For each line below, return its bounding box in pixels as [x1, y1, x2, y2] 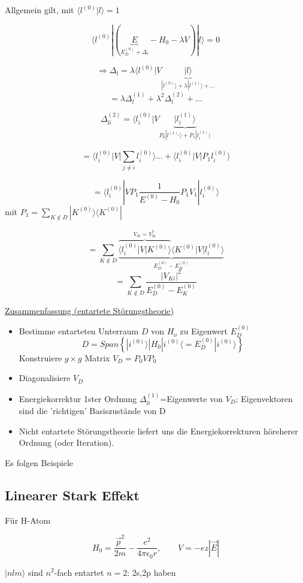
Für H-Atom [5, 513, 51, 526]
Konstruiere [19, 351, 62, 364]
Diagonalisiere [19, 371, 71, 384]
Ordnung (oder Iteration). [19, 436, 114, 449]
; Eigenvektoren [235, 392, 293, 404]
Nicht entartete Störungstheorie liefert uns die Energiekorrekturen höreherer [19, 424, 298, 437]
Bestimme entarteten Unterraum [19, 325, 139, 337]
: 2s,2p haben [127, 566, 176, 578]
